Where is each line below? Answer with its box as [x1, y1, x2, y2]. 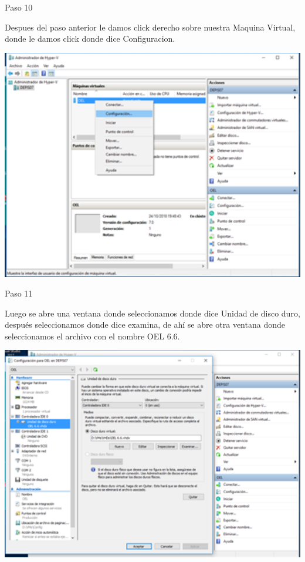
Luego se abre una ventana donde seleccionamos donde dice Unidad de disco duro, [5, 307, 300, 319]
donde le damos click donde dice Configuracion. [5, 32, 175, 45]
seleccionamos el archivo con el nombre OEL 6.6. [5, 329, 180, 342]
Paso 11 [5, 287, 33, 299]
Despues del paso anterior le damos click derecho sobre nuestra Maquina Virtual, [5, 21, 296, 33]
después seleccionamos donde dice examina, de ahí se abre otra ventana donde [5, 318, 285, 331]
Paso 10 [5, 1, 33, 13]
